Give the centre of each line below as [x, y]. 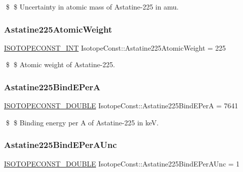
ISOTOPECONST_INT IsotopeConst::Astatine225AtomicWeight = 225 [115, 47]
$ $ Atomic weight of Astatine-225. [60, 64]
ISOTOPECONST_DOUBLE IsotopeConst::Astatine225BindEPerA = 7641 [121, 106]
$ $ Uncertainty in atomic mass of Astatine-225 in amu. [92, 7]
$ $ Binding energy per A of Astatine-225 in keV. [82, 122]
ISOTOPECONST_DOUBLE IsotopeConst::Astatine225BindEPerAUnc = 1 [122, 163]
